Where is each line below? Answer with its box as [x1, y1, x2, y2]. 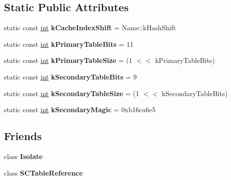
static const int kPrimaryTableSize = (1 [4, 55, 133, 65]
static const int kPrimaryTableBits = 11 [4, 39, 134, 49]
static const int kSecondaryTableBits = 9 [4, 71, 137, 81]
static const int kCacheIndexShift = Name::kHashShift [4, 22, 176, 33]
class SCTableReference [4, 167, 83, 178]
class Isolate [4, 151, 43, 161]
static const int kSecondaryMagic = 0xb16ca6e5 [4, 104, 156, 115]
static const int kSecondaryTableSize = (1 [4, 88, 139, 98]
